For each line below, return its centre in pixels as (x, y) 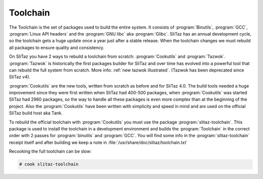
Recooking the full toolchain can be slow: (50, 151)
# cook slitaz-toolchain (49, 164)
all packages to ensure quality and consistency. (57, 47)
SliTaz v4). (20, 77)
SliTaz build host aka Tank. (36, 113)
